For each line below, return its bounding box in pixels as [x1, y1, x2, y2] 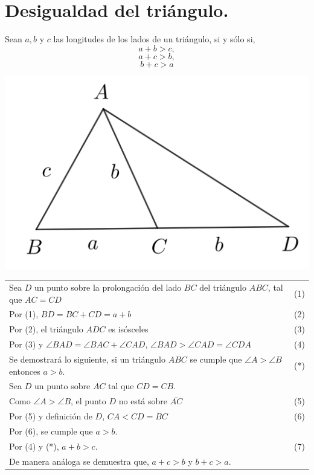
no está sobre [118, 395, 167, 407]
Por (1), [9, 308, 39, 320]
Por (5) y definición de [9, 410, 92, 422]
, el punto [71, 395, 106, 407]
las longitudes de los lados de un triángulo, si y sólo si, [53, 33, 255, 45]
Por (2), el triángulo [9, 323, 83, 335]
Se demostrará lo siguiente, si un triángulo [9, 352, 165, 365]
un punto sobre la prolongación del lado [34, 281, 182, 293]
